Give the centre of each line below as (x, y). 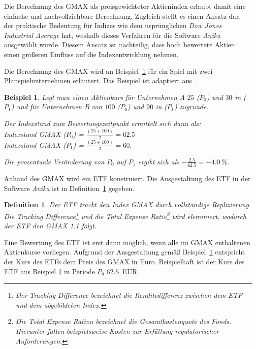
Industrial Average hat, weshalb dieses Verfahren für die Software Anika (112, 35)
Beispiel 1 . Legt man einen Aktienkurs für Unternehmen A (95, 97)
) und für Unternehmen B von (57, 107)
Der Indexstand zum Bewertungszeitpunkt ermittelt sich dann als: (102, 123)
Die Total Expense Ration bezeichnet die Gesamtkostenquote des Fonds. (123, 321)
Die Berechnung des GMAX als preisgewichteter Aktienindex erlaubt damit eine (125, 6)
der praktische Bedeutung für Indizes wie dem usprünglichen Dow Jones (113, 25)
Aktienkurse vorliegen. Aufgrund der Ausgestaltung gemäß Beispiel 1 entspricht (125, 252)
